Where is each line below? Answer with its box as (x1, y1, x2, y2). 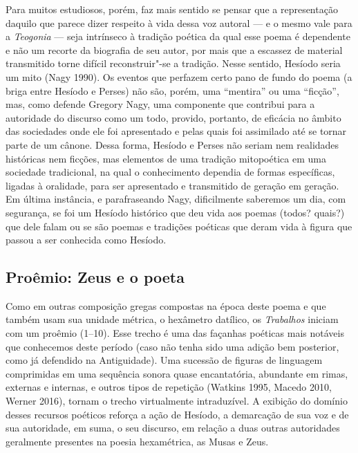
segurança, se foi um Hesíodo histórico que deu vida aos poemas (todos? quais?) (6, 205, 345, 219)
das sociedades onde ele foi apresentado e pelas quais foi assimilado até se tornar (6, 124, 347, 138)
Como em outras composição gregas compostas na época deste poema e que (6, 298, 326, 313)
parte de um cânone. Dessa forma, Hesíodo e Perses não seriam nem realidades (6, 137, 339, 151)
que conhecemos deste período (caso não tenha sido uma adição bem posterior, (6, 339, 339, 353)
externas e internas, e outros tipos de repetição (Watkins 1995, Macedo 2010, (6, 380, 332, 394)
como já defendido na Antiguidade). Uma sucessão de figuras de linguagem (6, 353, 323, 367)
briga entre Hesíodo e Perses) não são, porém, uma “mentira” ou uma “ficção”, (6, 83, 339, 98)
